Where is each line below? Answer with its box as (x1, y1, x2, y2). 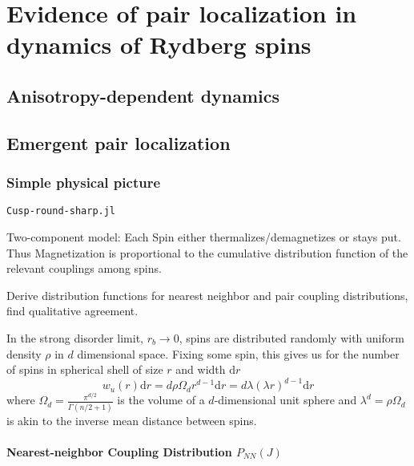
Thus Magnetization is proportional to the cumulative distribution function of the (6, 244, 408, 261)
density (6, 345, 42, 362)
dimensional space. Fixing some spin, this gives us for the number (77, 345, 400, 362)
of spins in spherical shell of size (6, 361, 163, 378)
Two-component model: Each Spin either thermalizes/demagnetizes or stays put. (6, 229, 401, 245)
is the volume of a (117, 391, 205, 408)
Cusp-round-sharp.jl (6, 205, 116, 217)
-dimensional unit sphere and (214, 391, 357, 408)
